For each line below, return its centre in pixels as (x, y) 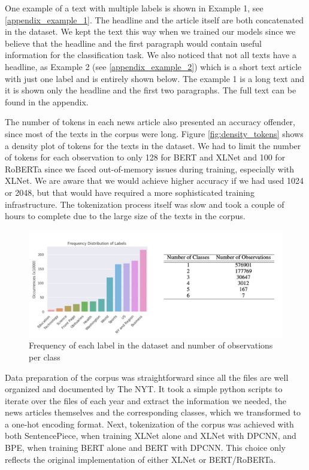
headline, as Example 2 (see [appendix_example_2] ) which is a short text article (153, 66)
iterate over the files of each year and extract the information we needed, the (146, 400)
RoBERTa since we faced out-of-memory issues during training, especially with (150, 169)
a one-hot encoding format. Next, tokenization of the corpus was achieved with (149, 424)
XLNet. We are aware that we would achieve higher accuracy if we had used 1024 (154, 181)
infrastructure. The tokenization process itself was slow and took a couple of (145, 204)
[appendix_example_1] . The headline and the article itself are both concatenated (154, 19)
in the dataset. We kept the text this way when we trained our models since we (150, 31)
